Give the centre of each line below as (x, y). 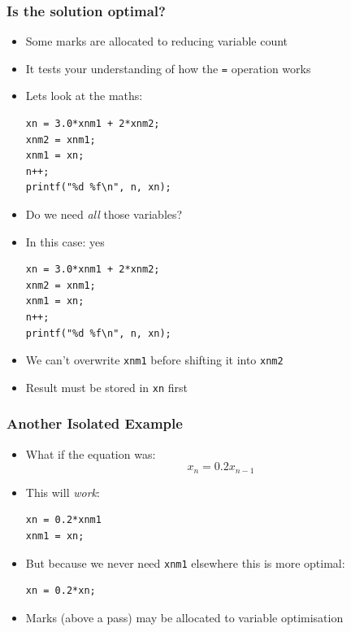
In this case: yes (65, 241)
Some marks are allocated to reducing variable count (157, 41)
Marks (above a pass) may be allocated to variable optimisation (184, 617)
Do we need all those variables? (104, 214)
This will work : (63, 492)
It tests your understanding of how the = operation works (168, 68)
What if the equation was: (91, 453)
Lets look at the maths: (84, 96)
